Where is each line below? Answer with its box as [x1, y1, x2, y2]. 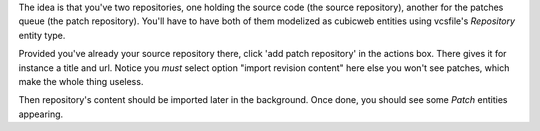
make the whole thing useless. [18, 75, 144, 87]
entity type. [18, 29, 66, 41]
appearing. [18, 108, 64, 120]
